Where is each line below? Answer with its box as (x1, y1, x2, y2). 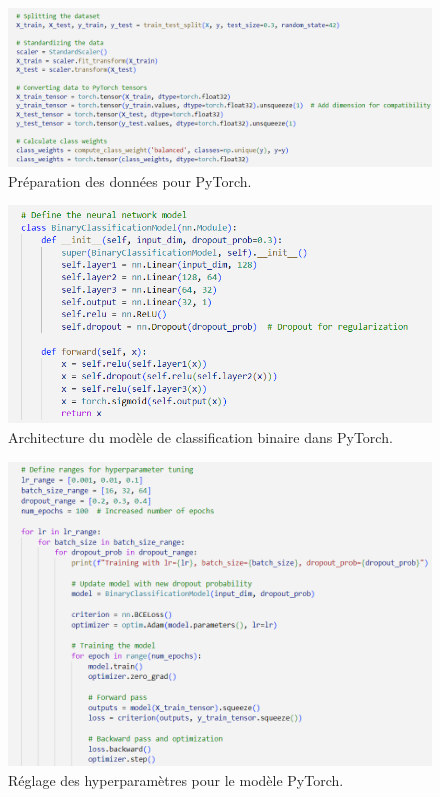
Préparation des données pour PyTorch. (8, 170, 252, 191)
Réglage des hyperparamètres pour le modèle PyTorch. (8, 769, 344, 790)
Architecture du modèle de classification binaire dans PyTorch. (8, 427, 393, 448)
